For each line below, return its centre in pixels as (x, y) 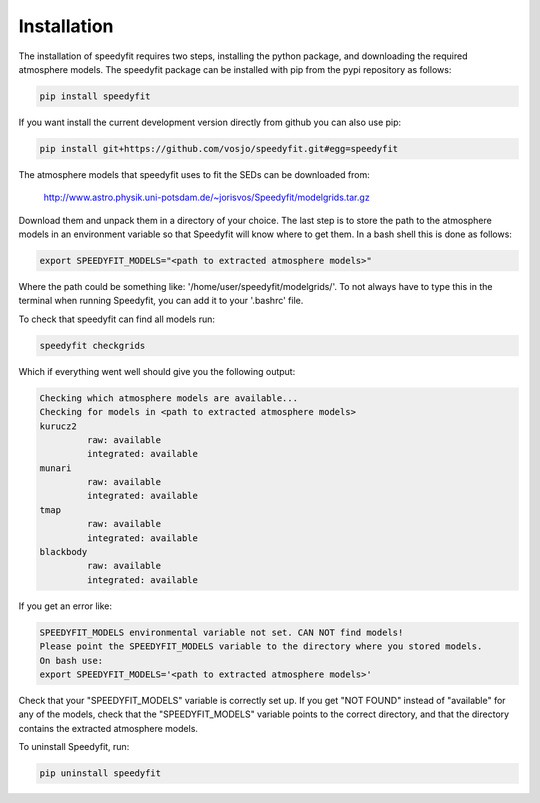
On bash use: (71, 660)
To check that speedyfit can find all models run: (116, 319)
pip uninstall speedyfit (100, 773)
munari (55, 468)
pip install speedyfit (95, 96)
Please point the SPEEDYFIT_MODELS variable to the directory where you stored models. (261, 646)
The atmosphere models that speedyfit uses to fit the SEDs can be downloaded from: (194, 174)
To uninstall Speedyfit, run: (74, 747)
